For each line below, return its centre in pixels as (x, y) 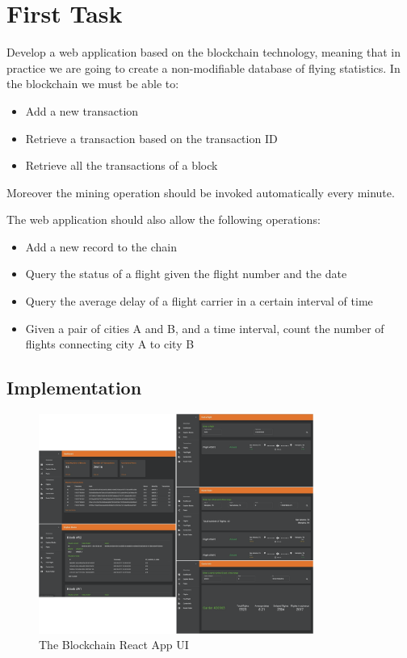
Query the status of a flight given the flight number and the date (186, 274)
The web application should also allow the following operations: (164, 219)
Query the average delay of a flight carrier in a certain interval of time (199, 301)
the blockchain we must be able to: (93, 84)
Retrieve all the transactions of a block (122, 165)
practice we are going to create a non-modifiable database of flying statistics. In (203, 67)
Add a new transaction (82, 110)
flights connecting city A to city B (110, 344)
